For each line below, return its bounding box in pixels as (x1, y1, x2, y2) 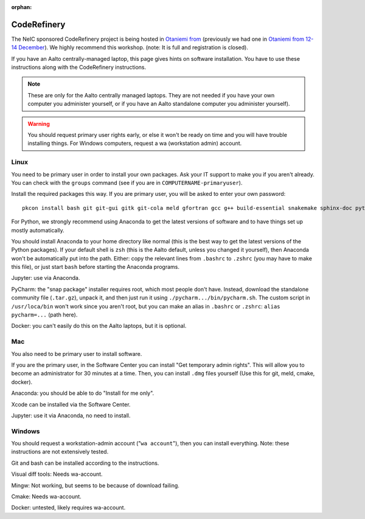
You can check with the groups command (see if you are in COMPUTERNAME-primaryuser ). (11, 179, 243, 186)
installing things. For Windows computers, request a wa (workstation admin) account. (27, 140, 242, 147)
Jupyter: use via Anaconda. (11, 274, 80, 282)
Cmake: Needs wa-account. (11, 493, 82, 500)
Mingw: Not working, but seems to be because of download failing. (11, 481, 179, 489)
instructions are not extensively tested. (11, 448, 109, 456)
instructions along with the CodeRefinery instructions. (11, 64, 147, 71)
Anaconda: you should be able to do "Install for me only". (11, 389, 155, 397)
